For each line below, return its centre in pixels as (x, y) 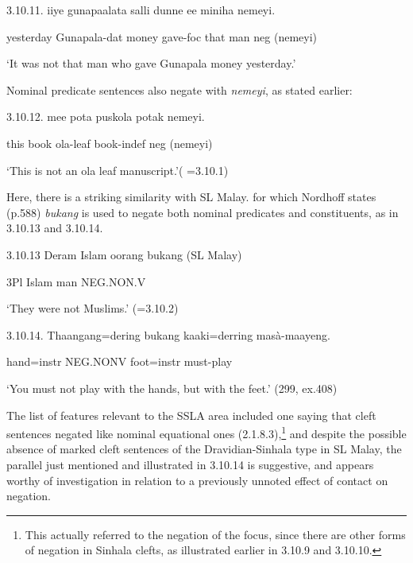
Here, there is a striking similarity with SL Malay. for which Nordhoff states (191, 197)
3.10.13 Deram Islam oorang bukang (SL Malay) (124, 254)
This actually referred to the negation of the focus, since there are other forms (215, 534)
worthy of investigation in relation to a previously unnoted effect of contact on (197, 480)
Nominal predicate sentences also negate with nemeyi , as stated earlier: (179, 89)
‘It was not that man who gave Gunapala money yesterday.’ (151, 63)
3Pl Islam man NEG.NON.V (76, 281)
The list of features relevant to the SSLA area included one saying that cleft (191, 415)
